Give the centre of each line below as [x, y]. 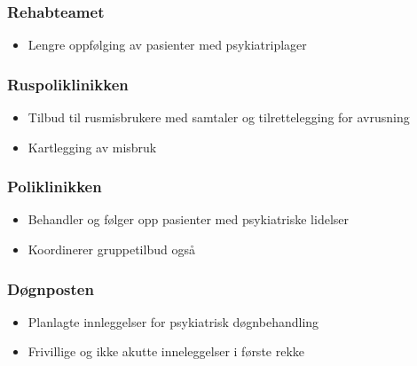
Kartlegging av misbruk [92, 147]
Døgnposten [51, 288]
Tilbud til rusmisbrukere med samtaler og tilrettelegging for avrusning [219, 117]
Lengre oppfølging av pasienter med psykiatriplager [167, 45]
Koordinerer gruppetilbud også [111, 249]
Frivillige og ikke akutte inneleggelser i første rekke [166, 351]
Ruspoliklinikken [68, 84]
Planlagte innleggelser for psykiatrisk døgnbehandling [173, 321]
